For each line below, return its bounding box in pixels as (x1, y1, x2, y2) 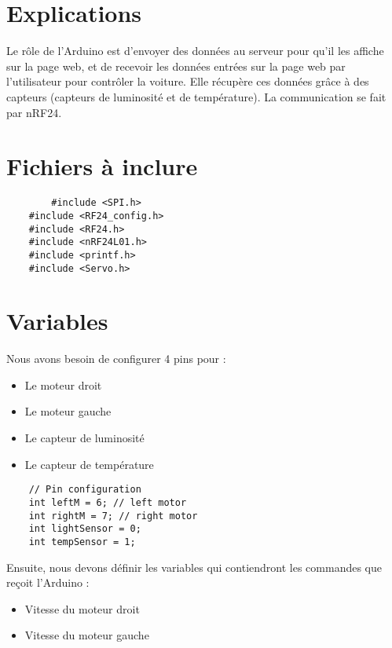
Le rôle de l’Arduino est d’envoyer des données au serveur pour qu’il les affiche (6, 42, 384, 59)
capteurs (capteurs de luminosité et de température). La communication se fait (6, 88, 387, 104)
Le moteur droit (24, 376, 102, 393)
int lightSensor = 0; (28, 523, 141, 535)
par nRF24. (6, 104, 62, 120)
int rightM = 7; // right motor (28, 510, 198, 522)
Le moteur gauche (24, 403, 112, 419)
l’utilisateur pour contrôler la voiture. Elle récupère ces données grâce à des (6, 73, 369, 90)
